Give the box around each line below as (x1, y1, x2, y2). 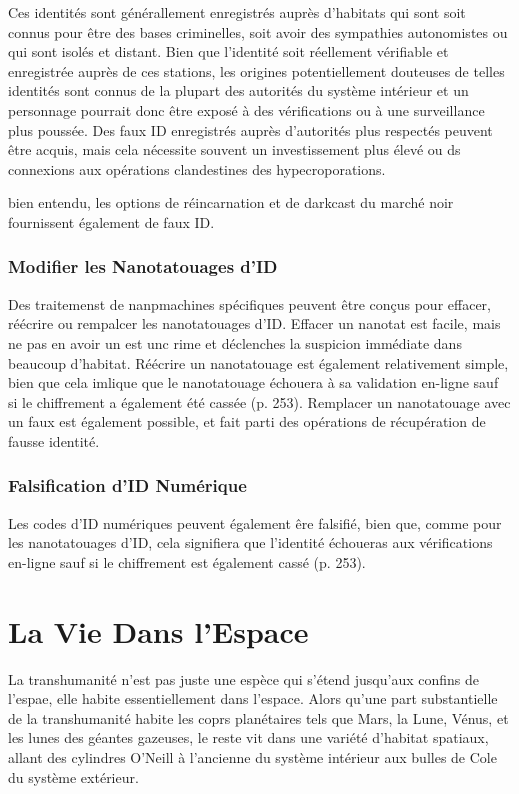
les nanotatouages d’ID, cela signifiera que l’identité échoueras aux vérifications (8, 532, 493, 553)
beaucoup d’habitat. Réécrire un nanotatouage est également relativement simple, (8, 352, 509, 373)
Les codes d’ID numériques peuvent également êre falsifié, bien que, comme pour (8, 512, 502, 533)
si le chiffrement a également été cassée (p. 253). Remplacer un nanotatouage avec (8, 391, 511, 412)
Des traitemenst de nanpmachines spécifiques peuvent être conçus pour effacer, (8, 293, 491, 314)
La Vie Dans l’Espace (8, 610, 309, 651)
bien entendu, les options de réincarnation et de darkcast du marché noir (8, 192, 454, 213)
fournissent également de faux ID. (8, 211, 215, 232)
